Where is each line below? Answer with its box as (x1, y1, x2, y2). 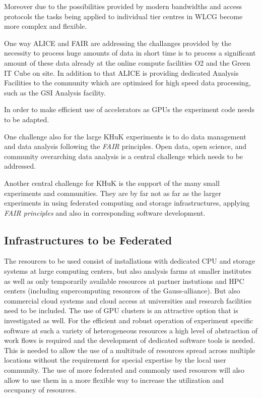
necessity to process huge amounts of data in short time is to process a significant (4, 47, 256, 58)
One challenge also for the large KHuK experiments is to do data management (4, 131, 246, 141)
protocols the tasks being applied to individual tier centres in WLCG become (4, 11, 243, 21)
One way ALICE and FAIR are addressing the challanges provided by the (4, 37, 232, 48)
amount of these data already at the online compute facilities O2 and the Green (4, 57, 250, 68)
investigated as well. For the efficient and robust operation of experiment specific (4, 315, 253, 326)
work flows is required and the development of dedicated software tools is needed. (4, 335, 255, 345)
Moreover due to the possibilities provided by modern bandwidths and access (4, 1, 242, 11)
